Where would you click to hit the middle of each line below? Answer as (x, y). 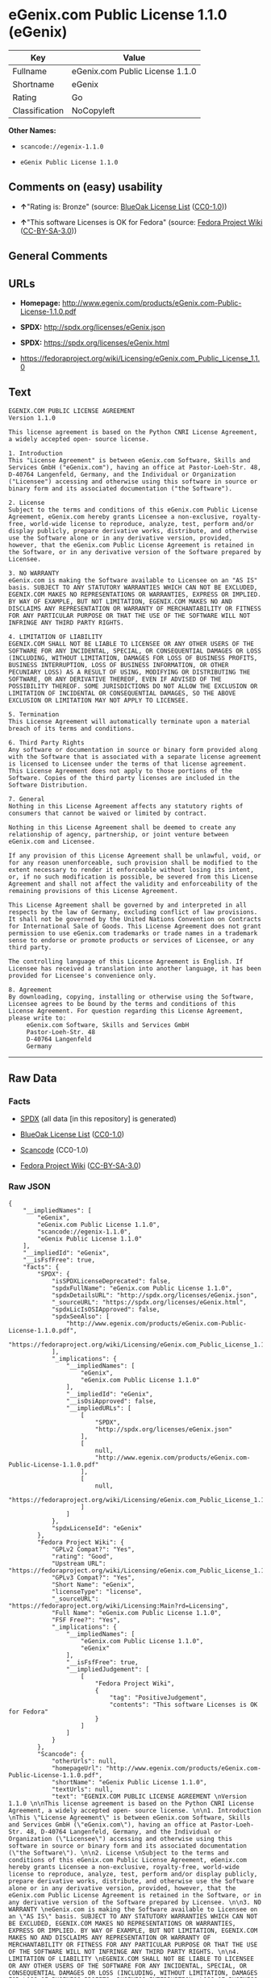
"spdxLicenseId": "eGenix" (97, 1528)
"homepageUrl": (77, 1768)
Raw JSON (29, 1187)
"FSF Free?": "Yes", (86, 1620)
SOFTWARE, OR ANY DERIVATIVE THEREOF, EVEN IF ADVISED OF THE (115, 679)
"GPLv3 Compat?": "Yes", (93, 1577)
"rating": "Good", (82, 1556)
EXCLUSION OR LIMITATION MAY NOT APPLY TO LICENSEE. (99, 700)
